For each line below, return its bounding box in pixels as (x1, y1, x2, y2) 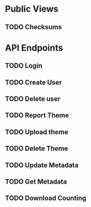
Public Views (5, 3, 59, 15)
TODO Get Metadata (5, 177, 67, 186)
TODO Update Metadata (5, 161, 79, 169)
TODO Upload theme (5, 128, 69, 136)
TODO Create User (5, 78, 62, 86)
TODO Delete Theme (5, 145, 68, 153)
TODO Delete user (5, 94, 61, 103)
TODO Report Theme (5, 111, 69, 120)
